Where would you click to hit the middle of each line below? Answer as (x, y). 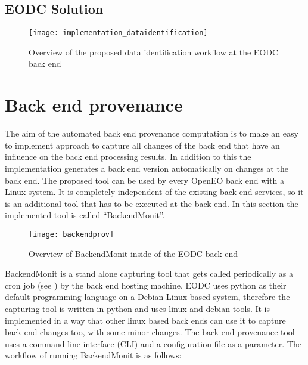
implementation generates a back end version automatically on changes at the (147, 168)
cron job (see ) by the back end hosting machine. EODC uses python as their (146, 285)
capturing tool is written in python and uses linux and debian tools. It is (138, 308)
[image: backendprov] (71, 234)
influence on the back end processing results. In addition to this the (128, 157)
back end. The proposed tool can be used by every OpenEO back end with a (145, 180)
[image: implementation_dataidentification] (118, 33)
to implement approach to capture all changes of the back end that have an (142, 145)
